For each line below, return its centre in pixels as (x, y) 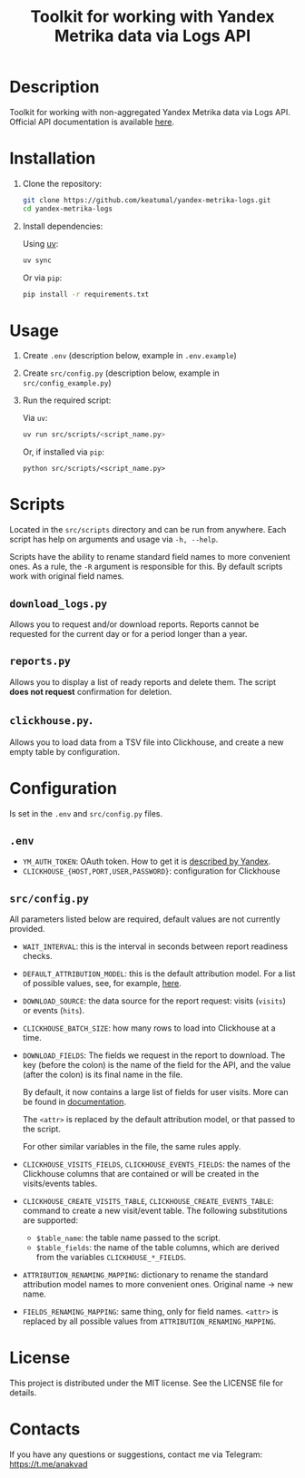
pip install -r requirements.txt (86, 294)
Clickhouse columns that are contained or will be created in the (141, 1174)
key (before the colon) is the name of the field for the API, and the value (157, 1065)
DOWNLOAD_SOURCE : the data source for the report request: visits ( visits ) (154, 1001)
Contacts (45, 1429)
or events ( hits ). (53, 1011)
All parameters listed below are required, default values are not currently (145, 919)
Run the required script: (67, 400)
